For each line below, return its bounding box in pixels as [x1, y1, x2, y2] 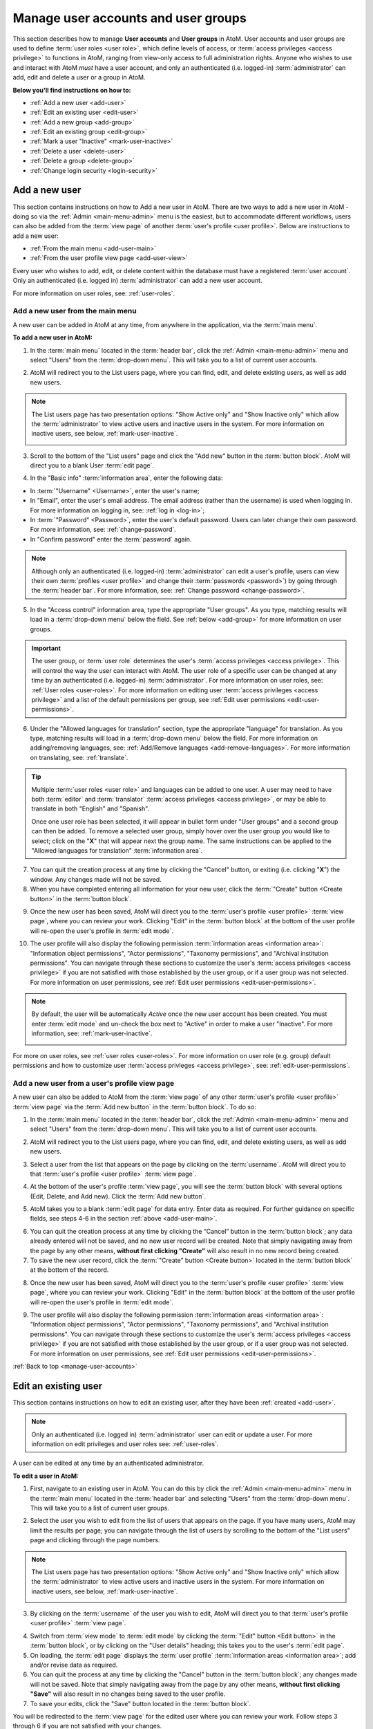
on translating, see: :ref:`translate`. [30, 753, 128, 761]
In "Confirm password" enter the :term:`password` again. [30, 535, 192, 543]
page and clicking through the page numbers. [30, 1536, 160, 1544]
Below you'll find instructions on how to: [12, 86, 131, 94]
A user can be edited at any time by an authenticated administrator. [12, 1459, 204, 1468]
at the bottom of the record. [30, 1266, 109, 1274]
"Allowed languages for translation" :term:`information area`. [31, 846, 203, 854]
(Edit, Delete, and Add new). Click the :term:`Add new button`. [30, 1192, 207, 1200]
